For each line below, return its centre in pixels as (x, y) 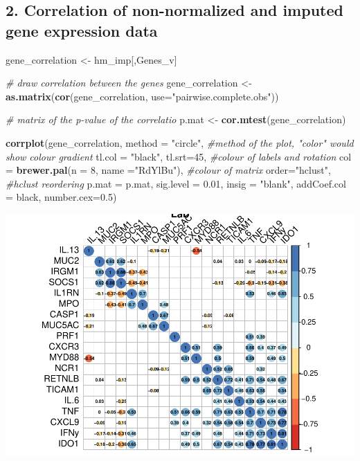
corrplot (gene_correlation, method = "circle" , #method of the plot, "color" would (180, 142)
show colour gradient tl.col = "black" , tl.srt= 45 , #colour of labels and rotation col (179, 156)
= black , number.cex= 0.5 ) (61, 197)
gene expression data (82, 30)
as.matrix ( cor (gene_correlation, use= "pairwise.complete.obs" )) (142, 96)
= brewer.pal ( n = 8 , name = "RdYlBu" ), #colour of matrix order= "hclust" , (168, 170)
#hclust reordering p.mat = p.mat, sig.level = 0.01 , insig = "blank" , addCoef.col (176, 183)
